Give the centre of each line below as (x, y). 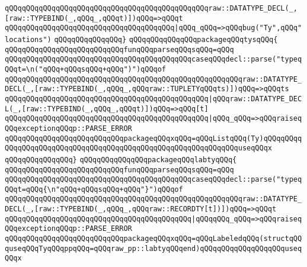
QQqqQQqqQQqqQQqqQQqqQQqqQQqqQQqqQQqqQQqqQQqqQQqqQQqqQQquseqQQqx (139, 148)
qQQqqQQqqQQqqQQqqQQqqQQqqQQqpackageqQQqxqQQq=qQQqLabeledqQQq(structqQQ (153, 239)
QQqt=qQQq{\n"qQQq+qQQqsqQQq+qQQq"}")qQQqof (94, 189)
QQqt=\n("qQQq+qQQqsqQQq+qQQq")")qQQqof (86, 69)
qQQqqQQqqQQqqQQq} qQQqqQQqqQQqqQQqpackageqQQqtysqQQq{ (166, 39)
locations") (28, 39)
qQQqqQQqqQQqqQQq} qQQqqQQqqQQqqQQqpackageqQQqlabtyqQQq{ (121, 160)
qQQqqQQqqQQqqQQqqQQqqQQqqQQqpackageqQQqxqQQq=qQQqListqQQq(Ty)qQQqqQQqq (153, 138)
